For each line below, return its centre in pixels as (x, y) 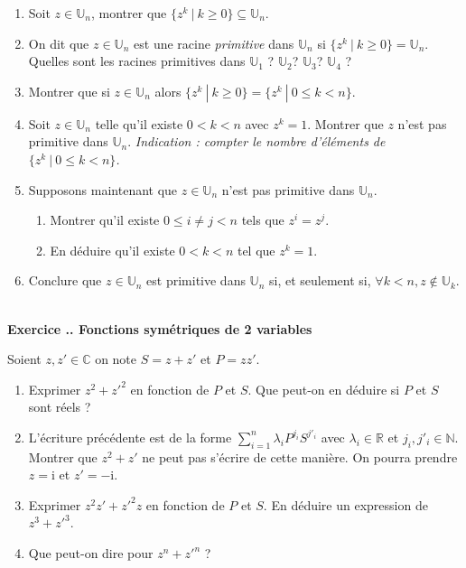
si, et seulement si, (320, 280)
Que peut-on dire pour (91, 553)
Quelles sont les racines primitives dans (137, 61)
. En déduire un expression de (345, 504)
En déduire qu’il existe (112, 250)
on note (116, 359)
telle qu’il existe (139, 123)
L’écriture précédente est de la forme (130, 437)
